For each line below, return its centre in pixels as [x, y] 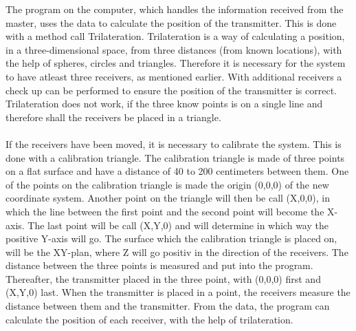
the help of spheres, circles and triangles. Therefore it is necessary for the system [176, 63]
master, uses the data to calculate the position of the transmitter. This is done [171, 22]
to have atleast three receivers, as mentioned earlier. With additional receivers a [174, 76]
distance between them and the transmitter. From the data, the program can [168, 306]
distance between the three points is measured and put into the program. [159, 265]
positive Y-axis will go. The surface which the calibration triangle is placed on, [171, 238]
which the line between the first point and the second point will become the [165, 211]
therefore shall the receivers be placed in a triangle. [113, 117]
